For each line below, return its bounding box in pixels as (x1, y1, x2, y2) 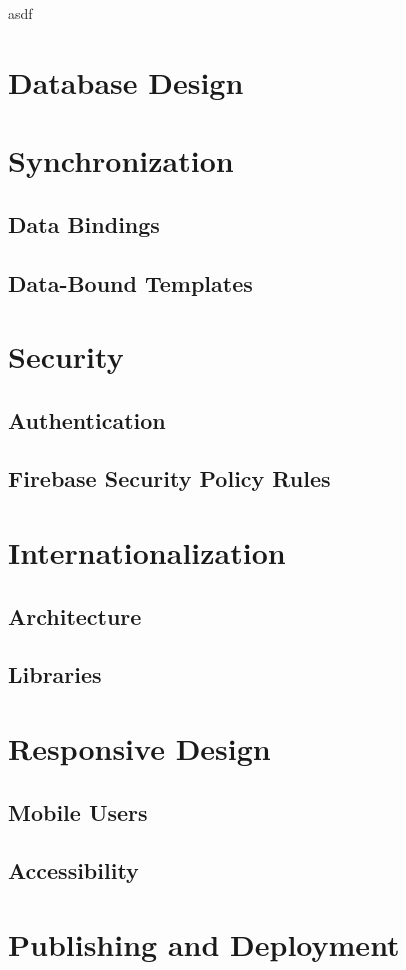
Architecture (8, 600, 142, 631)
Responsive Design (8, 727, 271, 768)
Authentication (8, 404, 166, 435)
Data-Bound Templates (8, 267, 253, 298)
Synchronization (8, 140, 234, 181)
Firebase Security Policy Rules (8, 463, 331, 494)
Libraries (8, 659, 102, 690)
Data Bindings (8, 208, 160, 239)
